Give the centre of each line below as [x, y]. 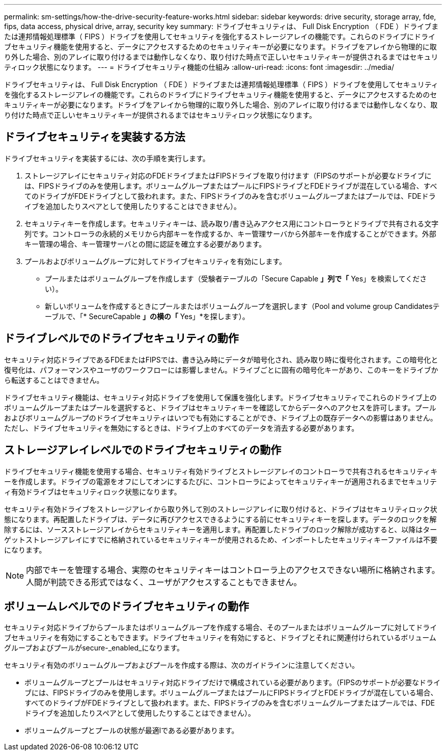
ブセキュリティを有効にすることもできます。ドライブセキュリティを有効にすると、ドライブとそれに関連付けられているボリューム [220, 638]
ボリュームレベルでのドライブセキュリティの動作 [127, 606]
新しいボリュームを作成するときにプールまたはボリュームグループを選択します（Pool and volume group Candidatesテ [242, 306]
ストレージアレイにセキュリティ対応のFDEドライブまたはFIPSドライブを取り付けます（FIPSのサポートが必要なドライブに [228, 175]
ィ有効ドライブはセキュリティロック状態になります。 [93, 491]
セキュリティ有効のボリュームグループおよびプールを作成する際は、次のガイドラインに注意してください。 [182, 665]
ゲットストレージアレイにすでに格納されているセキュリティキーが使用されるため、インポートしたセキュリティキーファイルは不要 [221, 539]
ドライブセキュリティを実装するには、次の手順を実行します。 [107, 158]
